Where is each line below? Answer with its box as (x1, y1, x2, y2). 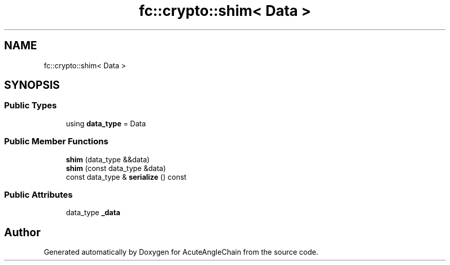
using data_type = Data (66, 119, 146, 128)
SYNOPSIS (4, 79, 60, 92)
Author (4, 225, 41, 239)
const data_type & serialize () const (66, 172, 186, 181)
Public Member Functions (4, 136, 108, 147)
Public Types (4, 100, 57, 111)
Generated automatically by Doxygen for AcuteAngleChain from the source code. (44, 248, 318, 257)
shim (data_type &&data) (66, 155, 150, 164)
